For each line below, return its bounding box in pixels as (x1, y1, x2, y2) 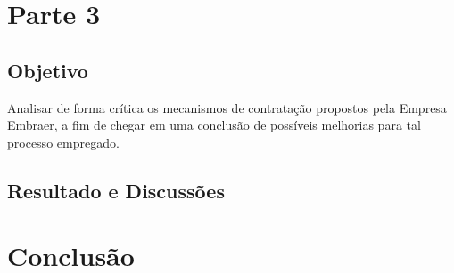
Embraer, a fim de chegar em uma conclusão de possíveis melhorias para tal (7, 116, 421, 134)
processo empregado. (7, 132, 120, 151)
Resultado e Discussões (7, 176, 225, 204)
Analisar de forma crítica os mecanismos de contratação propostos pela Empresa (7, 98, 447, 116)
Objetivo (7, 56, 88, 84)
